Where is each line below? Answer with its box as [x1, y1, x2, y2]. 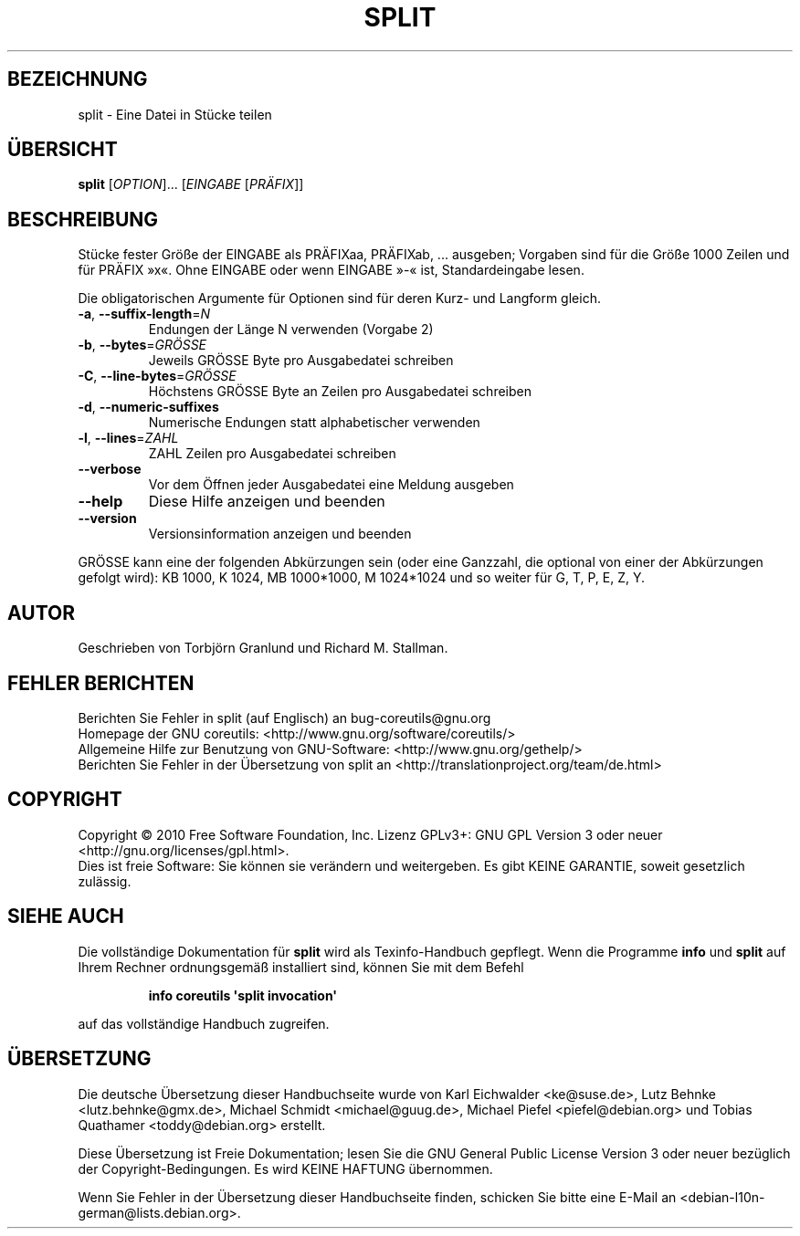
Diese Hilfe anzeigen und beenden [148, 492, 385, 511]
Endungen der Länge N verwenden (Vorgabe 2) [148, 321, 434, 338]
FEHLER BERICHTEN [7, 671, 195, 695]
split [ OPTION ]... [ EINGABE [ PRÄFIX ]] [78, 176, 304, 193]
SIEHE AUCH [7, 905, 124, 928]
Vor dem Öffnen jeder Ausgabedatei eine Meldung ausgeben [148, 477, 514, 493]
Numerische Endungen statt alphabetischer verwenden [148, 414, 480, 431]
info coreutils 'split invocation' [148, 987, 338, 1003]
